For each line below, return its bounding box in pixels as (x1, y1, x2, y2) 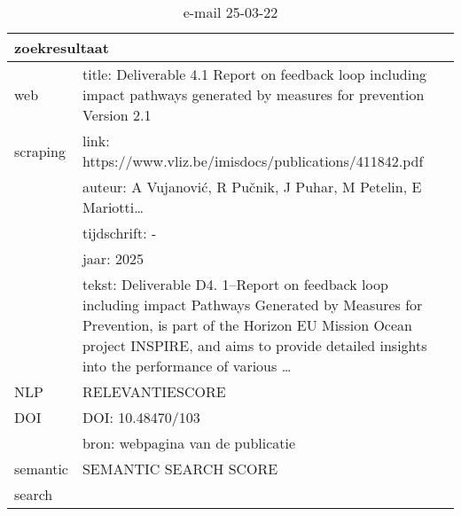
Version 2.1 (82, 105, 152, 125)
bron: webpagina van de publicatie (82, 433, 296, 453)
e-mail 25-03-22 (183, 2, 278, 22)
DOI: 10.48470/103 (82, 407, 200, 427)
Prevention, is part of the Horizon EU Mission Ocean (82, 315, 412, 335)
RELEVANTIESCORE (82, 381, 226, 402)
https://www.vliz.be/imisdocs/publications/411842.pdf (82, 151, 424, 171)
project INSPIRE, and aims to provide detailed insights (82, 335, 427, 356)
